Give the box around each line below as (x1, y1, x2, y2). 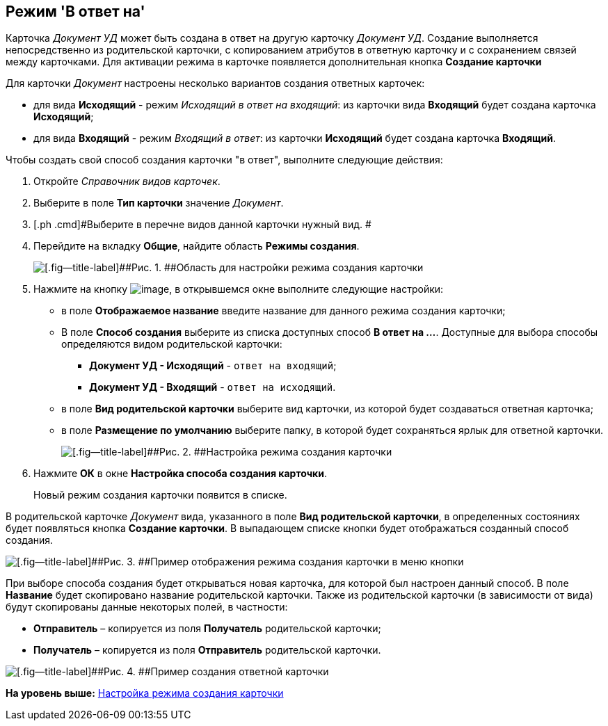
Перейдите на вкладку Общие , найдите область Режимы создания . (33, 240, 360, 252)
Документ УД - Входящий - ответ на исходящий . (89, 381, 336, 394)
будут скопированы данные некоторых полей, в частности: (6, 601, 288, 613)
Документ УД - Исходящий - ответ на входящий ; (89, 360, 337, 372)
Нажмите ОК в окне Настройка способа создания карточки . (33, 467, 327, 480)
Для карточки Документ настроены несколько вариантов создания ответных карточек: (6, 77, 425, 90)
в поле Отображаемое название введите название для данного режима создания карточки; (61, 305, 506, 317)
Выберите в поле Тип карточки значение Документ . (33, 197, 284, 209)
